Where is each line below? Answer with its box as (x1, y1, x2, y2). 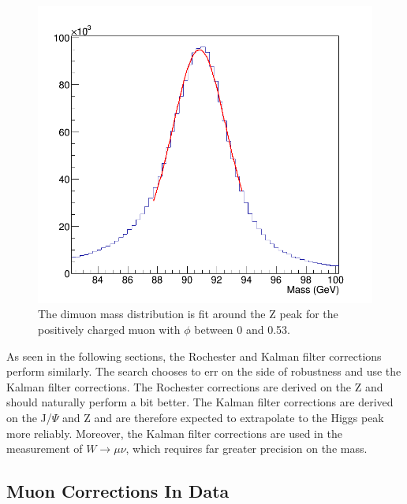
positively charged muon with (38, 321, 181, 338)
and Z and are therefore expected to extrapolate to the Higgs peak (62, 409, 384, 425)
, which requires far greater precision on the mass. (125, 440, 368, 457)
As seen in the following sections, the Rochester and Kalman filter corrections (6, 347, 382, 364)
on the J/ (6, 409, 52, 425)
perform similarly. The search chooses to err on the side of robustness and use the (6, 363, 401, 380)
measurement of (6, 440, 83, 457)
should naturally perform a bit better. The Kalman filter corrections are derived (6, 394, 394, 410)
